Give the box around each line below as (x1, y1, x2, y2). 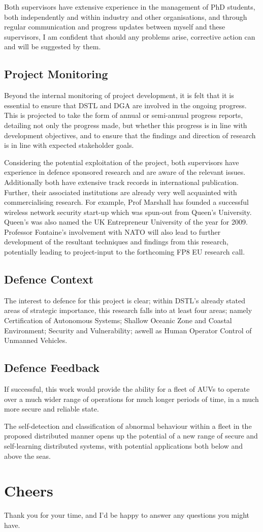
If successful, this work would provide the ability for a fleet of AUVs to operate (4, 384, 250, 394)
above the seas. (4, 450, 51, 461)
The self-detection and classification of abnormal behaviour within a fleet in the (4, 420, 252, 431)
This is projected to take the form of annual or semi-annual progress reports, (4, 110, 243, 120)
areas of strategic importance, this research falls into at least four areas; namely (4, 305, 252, 316)
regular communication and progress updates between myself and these (4, 21, 225, 32)
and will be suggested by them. (4, 41, 101, 52)
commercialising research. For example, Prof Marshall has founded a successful (4, 197, 249, 207)
